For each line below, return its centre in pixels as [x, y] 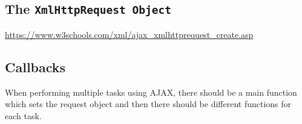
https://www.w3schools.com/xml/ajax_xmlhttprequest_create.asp [129, 34]
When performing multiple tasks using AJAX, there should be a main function [151, 92]
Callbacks [35, 67]
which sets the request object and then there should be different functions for [148, 104]
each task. [23, 115]
